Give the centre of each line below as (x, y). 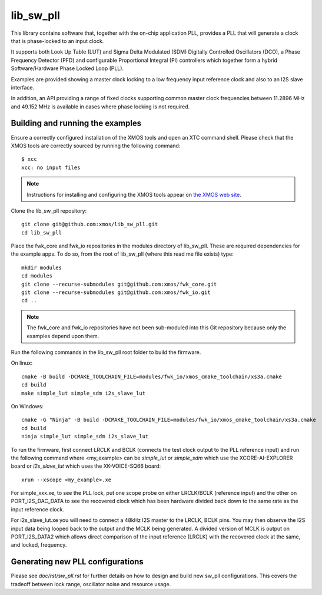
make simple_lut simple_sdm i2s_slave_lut (84, 393)
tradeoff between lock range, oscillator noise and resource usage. (91, 584)
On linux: (21, 363)
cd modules (37, 276)
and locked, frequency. (39, 545)
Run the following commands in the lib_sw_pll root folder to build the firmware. (106, 352)
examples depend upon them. (63, 336)
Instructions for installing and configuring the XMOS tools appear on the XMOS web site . (134, 194)
